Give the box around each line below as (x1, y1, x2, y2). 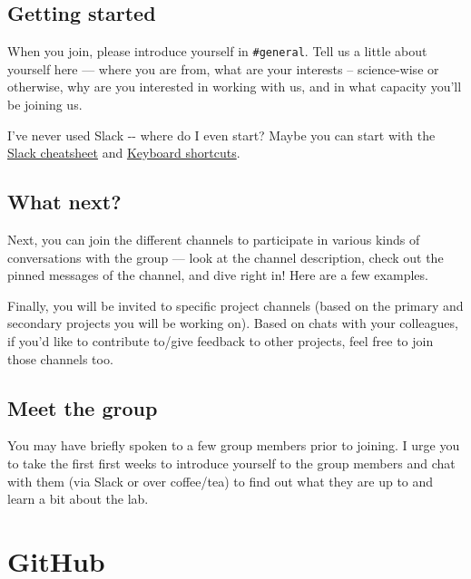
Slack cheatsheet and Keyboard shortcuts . (7, 143, 240, 162)
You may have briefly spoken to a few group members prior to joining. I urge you (7, 436, 460, 455)
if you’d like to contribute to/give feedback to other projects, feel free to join (7, 332, 434, 350)
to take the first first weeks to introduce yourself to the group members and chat (7, 453, 456, 472)
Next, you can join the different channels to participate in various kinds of (7, 230, 420, 249)
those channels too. (7, 349, 113, 368)
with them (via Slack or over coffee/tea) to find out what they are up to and (7, 471, 434, 490)
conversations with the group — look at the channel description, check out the (7, 247, 444, 266)
